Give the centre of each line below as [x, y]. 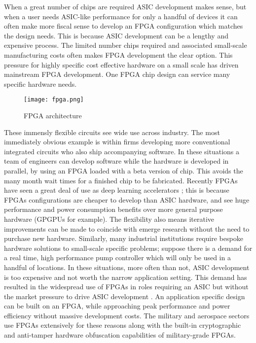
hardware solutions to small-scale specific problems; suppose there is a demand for [128, 248]
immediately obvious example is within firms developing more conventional [117, 142]
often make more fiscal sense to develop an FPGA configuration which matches [124, 26]
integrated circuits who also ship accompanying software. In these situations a [122, 151]
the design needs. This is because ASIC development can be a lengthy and [116, 35]
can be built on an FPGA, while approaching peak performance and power [117, 306]
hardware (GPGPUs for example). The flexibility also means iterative [109, 219]
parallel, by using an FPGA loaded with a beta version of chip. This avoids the [124, 170]
